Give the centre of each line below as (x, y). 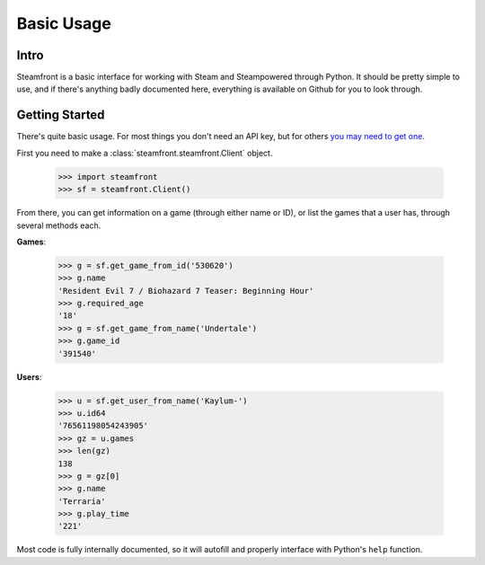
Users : (29, 376)
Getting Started (61, 115)
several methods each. (59, 225)
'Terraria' (82, 501)
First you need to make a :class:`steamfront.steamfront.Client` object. (145, 153)
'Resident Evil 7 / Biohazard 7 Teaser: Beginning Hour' (186, 291)
